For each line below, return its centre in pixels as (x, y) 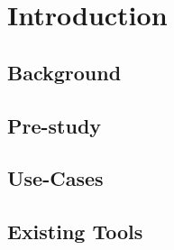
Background (64, 72)
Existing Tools (75, 231)
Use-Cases (55, 178)
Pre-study (55, 125)
